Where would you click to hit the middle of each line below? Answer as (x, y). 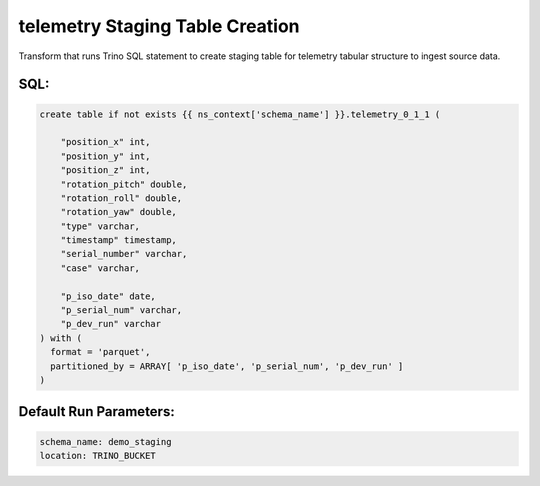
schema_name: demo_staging (105, 441)
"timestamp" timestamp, (118, 240)
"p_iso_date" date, (108, 296)
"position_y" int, (105, 156)
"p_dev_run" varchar (111, 324)
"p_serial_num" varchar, (121, 310)
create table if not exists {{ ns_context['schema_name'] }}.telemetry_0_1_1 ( (240, 114)
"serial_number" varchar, (124, 254)
